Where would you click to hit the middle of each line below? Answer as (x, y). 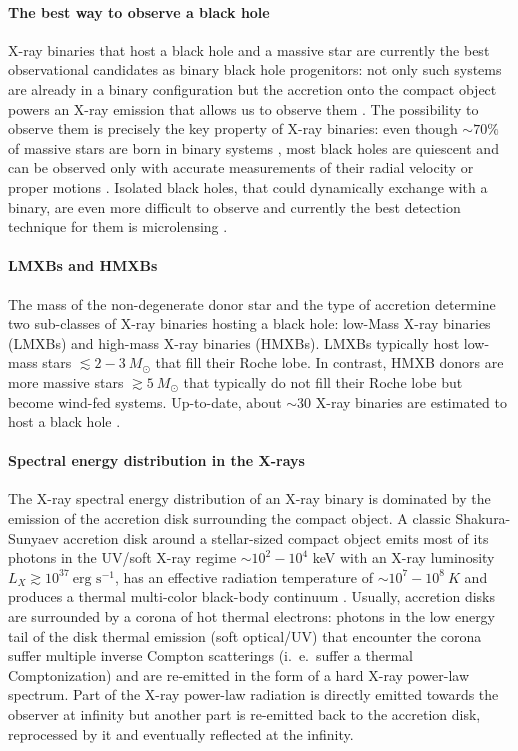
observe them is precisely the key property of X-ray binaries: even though (233, 128)
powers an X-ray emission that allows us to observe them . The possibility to (243, 108)
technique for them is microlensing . (118, 226)
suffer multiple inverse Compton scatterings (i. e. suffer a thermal (210, 655)
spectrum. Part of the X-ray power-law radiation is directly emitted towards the (253, 694)
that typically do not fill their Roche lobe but (323, 381)
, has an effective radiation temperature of (243, 576)
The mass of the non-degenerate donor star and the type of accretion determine (252, 303)
